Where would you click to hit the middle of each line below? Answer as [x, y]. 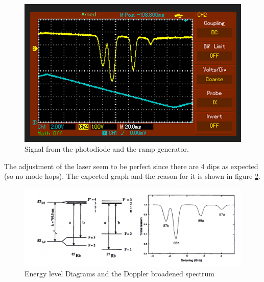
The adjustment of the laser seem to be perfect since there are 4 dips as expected [131, 166]
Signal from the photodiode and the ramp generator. [107, 149]
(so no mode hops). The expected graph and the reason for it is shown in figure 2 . [132, 176]
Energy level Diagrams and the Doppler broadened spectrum [119, 274]
